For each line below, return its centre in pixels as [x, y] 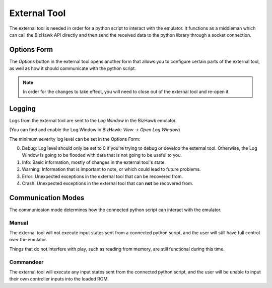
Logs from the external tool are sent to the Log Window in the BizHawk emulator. [93, 120]
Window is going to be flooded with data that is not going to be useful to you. [102, 155]
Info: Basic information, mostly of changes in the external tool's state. [94, 162]
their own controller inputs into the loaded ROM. [59, 279]
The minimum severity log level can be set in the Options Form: [75, 139]
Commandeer [26, 262]
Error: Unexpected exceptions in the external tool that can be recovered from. [103, 176]
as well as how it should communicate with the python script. [73, 68]
